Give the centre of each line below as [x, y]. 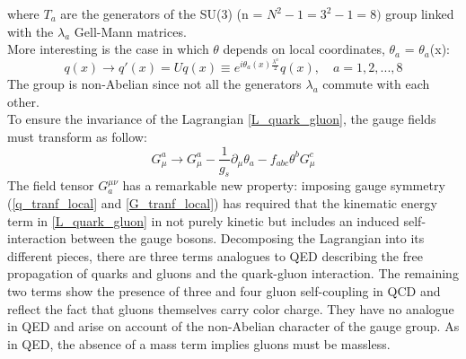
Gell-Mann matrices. [130, 31]
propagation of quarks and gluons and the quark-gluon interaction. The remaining [233, 273]
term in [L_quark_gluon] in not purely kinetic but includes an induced [203, 220]
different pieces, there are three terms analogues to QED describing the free [215, 255]
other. [23, 101]
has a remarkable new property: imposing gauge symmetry [284, 185]
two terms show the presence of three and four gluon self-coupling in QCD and [224, 290]
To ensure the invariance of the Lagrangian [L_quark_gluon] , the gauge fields [222, 119]
